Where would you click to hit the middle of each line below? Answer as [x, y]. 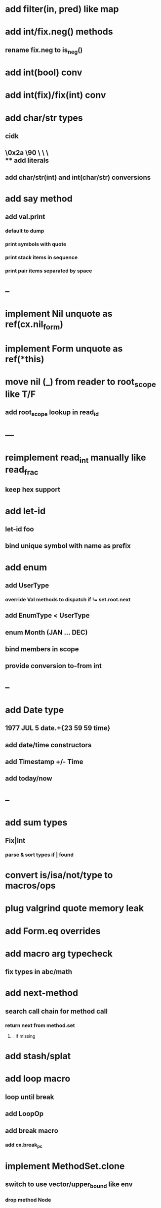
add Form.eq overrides [53, 931]
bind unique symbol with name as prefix [68, 546]
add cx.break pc [24, 1145]
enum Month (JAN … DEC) [46, 632]
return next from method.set [40, 1025]
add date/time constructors [48, 745]
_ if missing [24, 1036]
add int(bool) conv [44, 72]
